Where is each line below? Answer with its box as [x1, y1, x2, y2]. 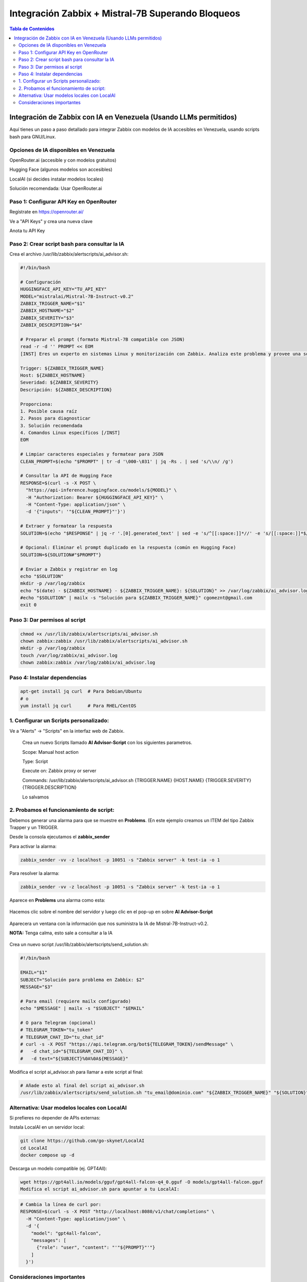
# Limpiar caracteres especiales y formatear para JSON [20, 451, 164, 457]
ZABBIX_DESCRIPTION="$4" [20, 322, 83, 328]
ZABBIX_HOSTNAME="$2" [20, 308, 75, 314]
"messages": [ [31, 1237, 67, 1243]
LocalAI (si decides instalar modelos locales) [9, 176, 104, 182]
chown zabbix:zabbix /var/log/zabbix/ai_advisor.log [20, 659, 156, 666]
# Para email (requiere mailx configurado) [20, 998, 131, 1004]
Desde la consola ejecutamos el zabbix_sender [9, 834, 110, 840]
